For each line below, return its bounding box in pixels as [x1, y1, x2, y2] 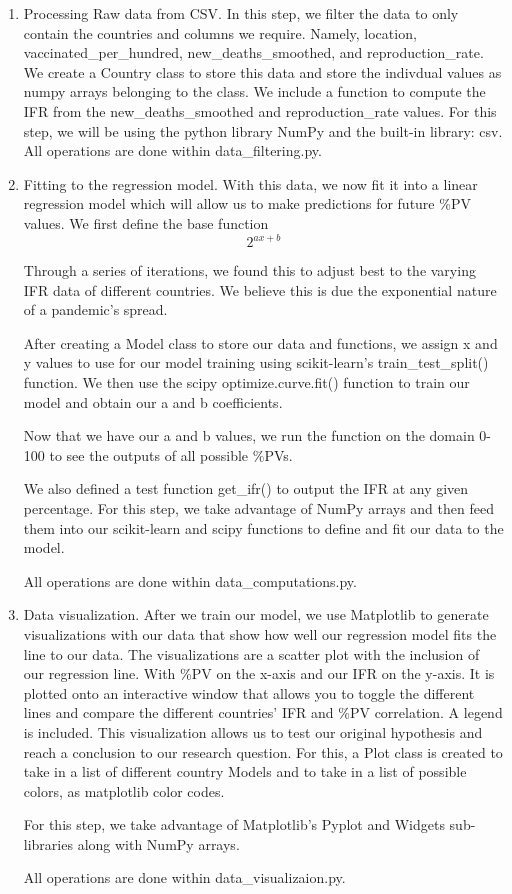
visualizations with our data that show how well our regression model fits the [23, 623, 497, 644]
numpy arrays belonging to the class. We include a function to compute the [23, 81, 486, 102]
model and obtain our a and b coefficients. [23, 391, 283, 412]
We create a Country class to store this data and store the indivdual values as [23, 61, 502, 82]
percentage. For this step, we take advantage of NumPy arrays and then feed [23, 497, 494, 518]
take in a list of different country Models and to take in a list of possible [23, 761, 467, 782]
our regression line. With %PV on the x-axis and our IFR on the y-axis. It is [23, 663, 495, 684]
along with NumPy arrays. [77, 833, 240, 854]
